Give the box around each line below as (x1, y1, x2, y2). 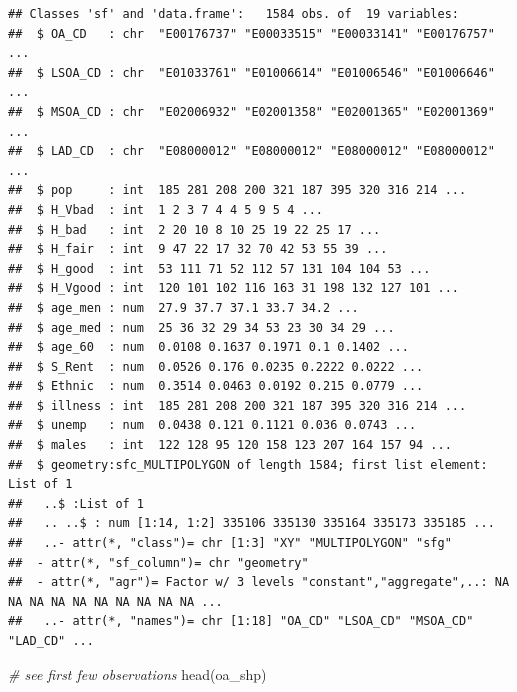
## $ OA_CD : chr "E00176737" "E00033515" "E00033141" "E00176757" (8, 26, 495, 41)
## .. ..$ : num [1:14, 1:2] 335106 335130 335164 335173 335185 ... (8, 516, 495, 531)
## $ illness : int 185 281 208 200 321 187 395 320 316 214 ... (8, 398, 467, 413)
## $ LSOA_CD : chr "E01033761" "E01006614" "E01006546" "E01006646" (8, 65, 495, 80)
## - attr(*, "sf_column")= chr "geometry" (8, 555, 309, 570)
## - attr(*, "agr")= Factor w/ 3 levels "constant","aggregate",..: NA (8, 575, 510, 590)
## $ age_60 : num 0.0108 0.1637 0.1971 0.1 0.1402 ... (8, 340, 409, 355)
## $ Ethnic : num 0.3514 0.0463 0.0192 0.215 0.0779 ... (8, 379, 424, 394)
